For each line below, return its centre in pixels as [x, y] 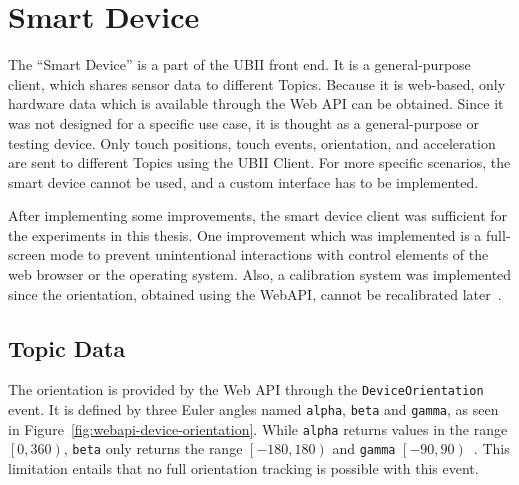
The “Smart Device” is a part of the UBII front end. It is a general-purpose [239, 64]
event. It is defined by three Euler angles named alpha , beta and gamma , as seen [253, 409]
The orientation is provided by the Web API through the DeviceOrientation [246, 389]
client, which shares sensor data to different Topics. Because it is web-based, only [257, 83]
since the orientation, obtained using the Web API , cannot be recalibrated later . [255, 293]
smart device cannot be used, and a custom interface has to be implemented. [243, 181]
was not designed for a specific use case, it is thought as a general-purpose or [243, 122]
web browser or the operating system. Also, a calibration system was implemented [260, 274]
